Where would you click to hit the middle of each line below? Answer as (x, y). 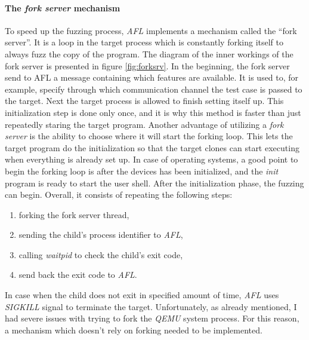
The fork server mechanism (63, 7)
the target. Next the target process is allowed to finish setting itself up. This (144, 101)
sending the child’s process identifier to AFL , (101, 235)
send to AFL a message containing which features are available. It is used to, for (152, 77)
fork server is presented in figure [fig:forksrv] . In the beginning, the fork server (147, 65)
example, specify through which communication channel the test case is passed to (154, 89)
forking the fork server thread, (74, 214)
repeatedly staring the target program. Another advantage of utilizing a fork (144, 124)
